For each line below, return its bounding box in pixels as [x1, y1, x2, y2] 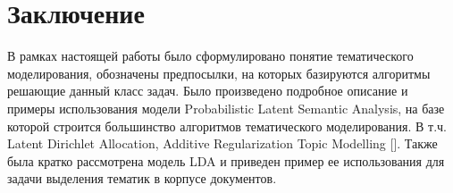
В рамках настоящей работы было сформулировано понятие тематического [7, 46, 414, 65]
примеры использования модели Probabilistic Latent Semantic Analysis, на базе [7, 98, 445, 117]
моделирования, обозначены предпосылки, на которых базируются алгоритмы [7, 63, 431, 82]
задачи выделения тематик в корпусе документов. [7, 169, 277, 188]
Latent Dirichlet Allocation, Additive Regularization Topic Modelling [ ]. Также [7, 134, 438, 153]
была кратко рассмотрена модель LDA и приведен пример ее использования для [7, 151, 445, 170]
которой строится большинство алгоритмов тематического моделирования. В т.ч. [7, 116, 447, 135]
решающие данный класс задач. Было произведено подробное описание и [7, 81, 408, 100]
